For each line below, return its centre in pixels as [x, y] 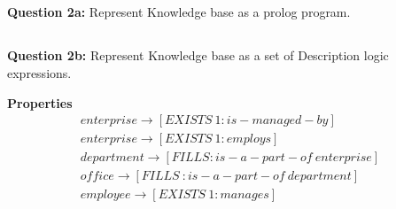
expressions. [39, 72]
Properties [40, 102]
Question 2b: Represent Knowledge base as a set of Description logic [198, 55]
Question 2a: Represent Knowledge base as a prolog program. [179, 12]
